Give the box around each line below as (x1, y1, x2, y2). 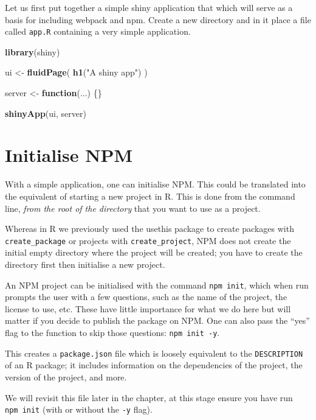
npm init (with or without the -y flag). (5, 403, 153, 416)
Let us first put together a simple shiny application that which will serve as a (5, 1, 293, 13)
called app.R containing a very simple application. (5, 25, 191, 38)
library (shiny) (5, 45, 60, 58)
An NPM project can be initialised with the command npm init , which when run (5, 278, 309, 291)
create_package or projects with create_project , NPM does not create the (5, 234, 291, 247)
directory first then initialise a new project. (5, 257, 165, 270)
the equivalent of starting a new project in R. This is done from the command (5, 189, 295, 202)
